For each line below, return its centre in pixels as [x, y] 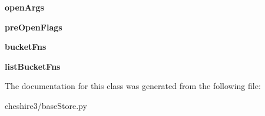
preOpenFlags [34, 27]
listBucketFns [33, 66]
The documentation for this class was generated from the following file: [133, 86]
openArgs [24, 7]
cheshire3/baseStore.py [46, 105]
